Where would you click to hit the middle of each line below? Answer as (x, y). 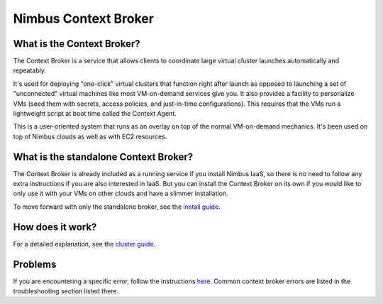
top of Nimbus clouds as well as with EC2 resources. (90, 136)
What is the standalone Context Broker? (103, 157)
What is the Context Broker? (77, 44)
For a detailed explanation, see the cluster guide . (84, 244)
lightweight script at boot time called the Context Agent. (95, 114)
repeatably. (29, 70)
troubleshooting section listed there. (66, 291)
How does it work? (55, 227)
